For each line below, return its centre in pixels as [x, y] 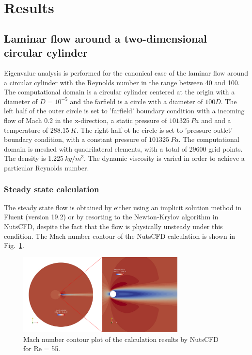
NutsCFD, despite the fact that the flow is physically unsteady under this [113, 226]
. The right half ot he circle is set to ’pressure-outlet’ [155, 130]
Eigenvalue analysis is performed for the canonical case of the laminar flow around [126, 72]
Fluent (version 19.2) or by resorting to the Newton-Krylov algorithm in [111, 217]
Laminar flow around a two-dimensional [105, 38]
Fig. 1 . [14, 245]
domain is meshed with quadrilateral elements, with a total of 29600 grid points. [123, 148]
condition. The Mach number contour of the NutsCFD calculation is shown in [120, 236]
